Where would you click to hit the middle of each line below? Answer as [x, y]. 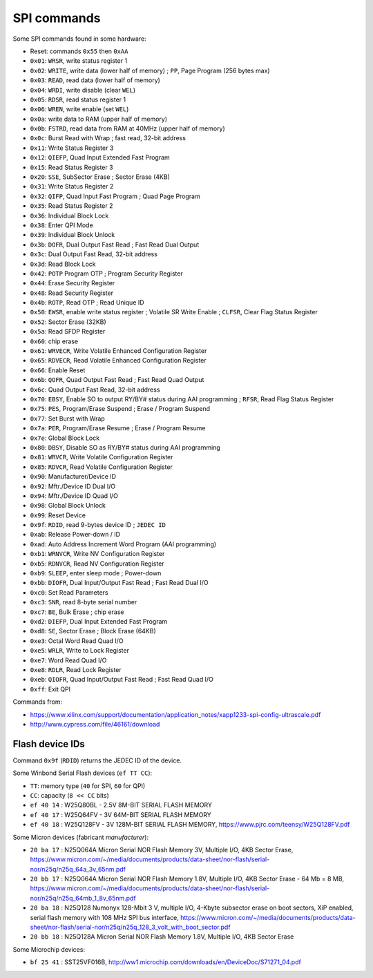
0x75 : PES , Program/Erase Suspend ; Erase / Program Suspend [120, 409]
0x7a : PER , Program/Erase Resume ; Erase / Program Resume [118, 428]
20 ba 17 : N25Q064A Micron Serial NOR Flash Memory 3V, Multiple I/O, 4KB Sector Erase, [162, 850]
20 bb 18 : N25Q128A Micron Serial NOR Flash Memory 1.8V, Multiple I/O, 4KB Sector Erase [162, 937]
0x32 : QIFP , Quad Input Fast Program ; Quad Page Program [115, 196]
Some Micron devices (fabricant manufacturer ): [80, 837]
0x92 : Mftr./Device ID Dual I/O [73, 486]
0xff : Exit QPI [50, 689]
